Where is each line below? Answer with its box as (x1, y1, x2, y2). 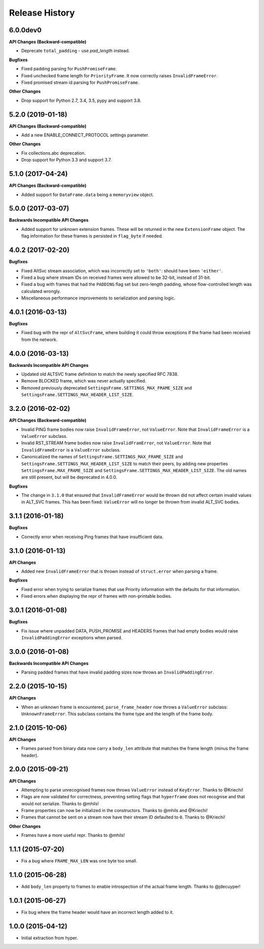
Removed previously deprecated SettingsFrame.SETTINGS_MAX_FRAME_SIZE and (21, 384, 192, 391)
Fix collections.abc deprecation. (21, 150, 86, 156)
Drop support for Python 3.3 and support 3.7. (21, 157, 112, 163)
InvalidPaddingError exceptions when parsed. (21, 634, 123, 640)
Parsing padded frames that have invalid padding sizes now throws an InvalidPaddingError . (21, 669, 214, 675)
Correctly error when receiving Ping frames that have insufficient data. (21, 534, 164, 540)
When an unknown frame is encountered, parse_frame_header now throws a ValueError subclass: (21, 704, 228, 710)
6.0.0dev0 (9, 26, 42, 34)
